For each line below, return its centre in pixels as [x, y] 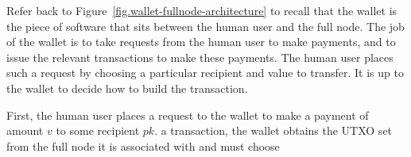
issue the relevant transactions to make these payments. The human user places [200, 57]
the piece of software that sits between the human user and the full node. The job [205, 26]
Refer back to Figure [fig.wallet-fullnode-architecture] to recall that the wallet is [202, 10]
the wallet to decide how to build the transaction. [127, 88]
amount [25, 130]
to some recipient [98, 130]
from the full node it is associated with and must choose [143, 146]
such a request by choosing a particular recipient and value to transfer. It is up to [205, 73]
